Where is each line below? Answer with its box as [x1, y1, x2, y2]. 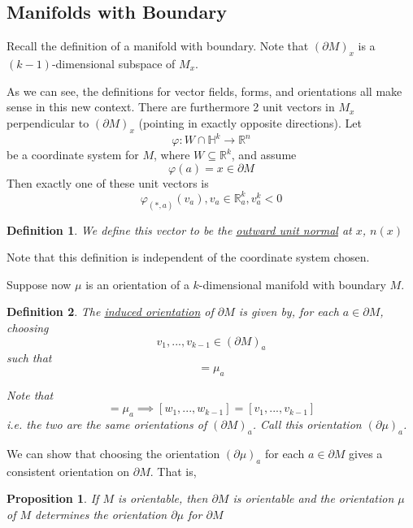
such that [7, 349, 52, 366]
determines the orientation [35, 505, 167, 522]
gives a [349, 444, 383, 461]
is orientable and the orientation [233, 490, 394, 507]
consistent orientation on [7, 462, 130, 479]
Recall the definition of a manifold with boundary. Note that [7, 37, 309, 54]
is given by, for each [238, 303, 339, 320]
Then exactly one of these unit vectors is [7, 174, 209, 191]
